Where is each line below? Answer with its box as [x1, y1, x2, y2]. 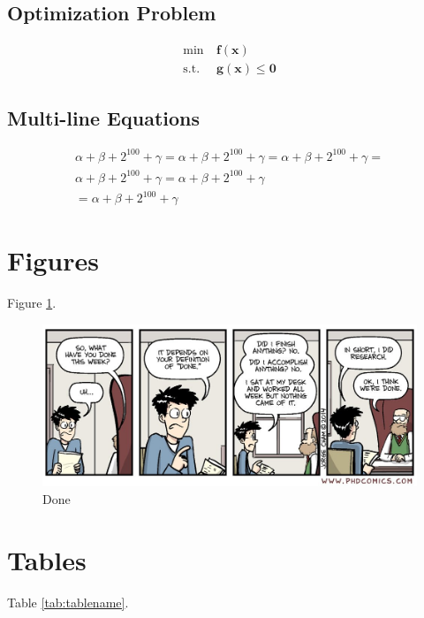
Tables [7, 541, 87, 577]
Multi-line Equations [7, 103, 201, 131]
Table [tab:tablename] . [7, 592, 129, 611]
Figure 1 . [7, 294, 57, 312]
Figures [7, 242, 99, 278]
